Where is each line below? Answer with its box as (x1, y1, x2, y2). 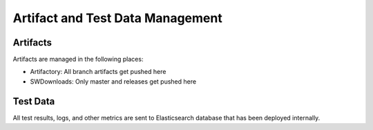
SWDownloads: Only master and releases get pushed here (30, 77, 197, 86)
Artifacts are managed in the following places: (12, 55, 144, 64)
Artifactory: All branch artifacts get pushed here (30, 68, 166, 76)
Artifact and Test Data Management (12, 10, 222, 26)
